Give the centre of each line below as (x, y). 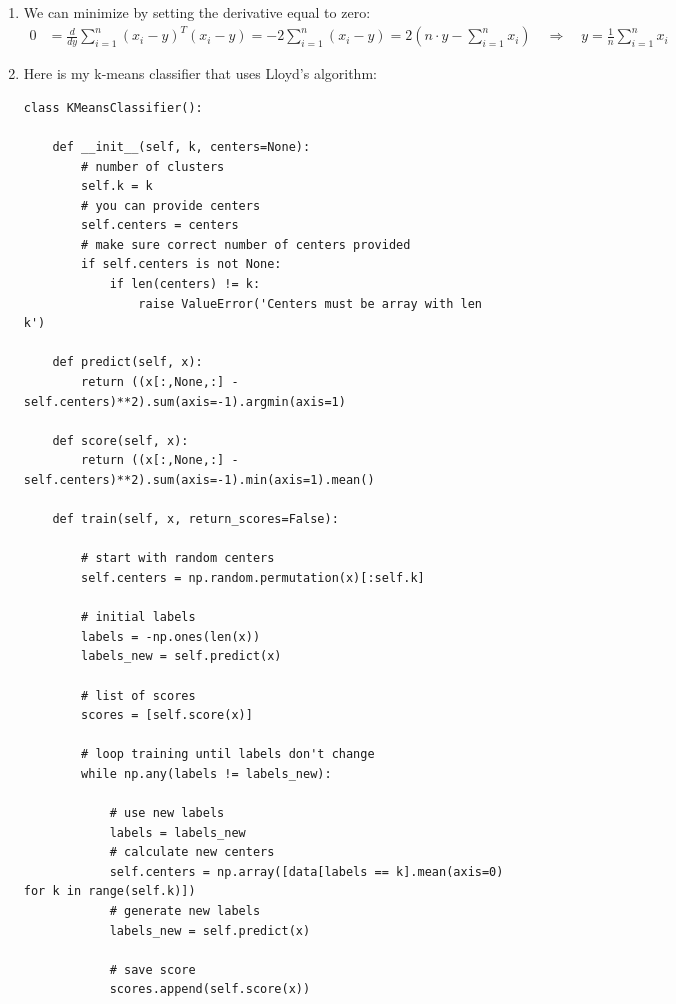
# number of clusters (153, 166)
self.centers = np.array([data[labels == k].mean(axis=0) (306, 871)
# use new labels (167, 813)
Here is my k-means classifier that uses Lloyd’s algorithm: (200, 73)
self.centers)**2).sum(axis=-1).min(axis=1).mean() (199, 480)
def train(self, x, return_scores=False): (195, 519)
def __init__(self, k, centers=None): (181, 146)
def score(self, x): (120, 440)
